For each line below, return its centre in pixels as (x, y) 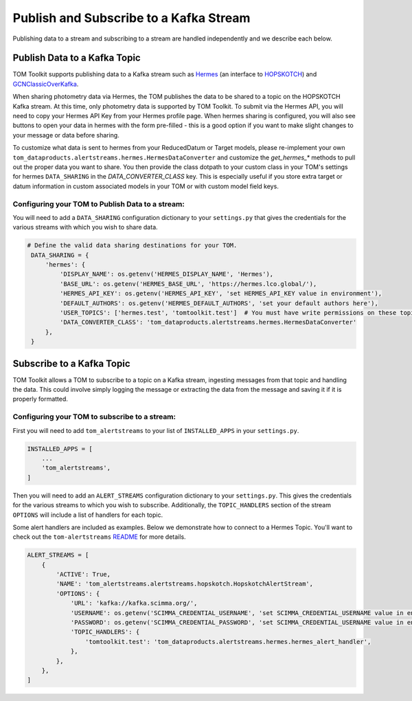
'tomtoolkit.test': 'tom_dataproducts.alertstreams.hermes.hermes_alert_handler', (228, 642)
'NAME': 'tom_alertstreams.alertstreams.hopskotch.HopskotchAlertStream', (185, 584)
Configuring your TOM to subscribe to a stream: (94, 417)
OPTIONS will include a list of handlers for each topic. (88, 515)
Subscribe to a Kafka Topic (71, 363)
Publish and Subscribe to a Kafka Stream (131, 18)
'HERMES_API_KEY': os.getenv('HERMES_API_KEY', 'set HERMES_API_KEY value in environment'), (221, 293)
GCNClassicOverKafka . (46, 84)
